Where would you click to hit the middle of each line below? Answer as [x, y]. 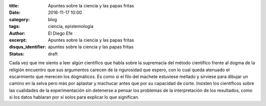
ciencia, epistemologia [71, 26]
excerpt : [18, 40]
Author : [17, 33]
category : [19, 19]
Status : [17, 53]
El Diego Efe [60, 33]
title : [14, 6]
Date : [15, 13]
